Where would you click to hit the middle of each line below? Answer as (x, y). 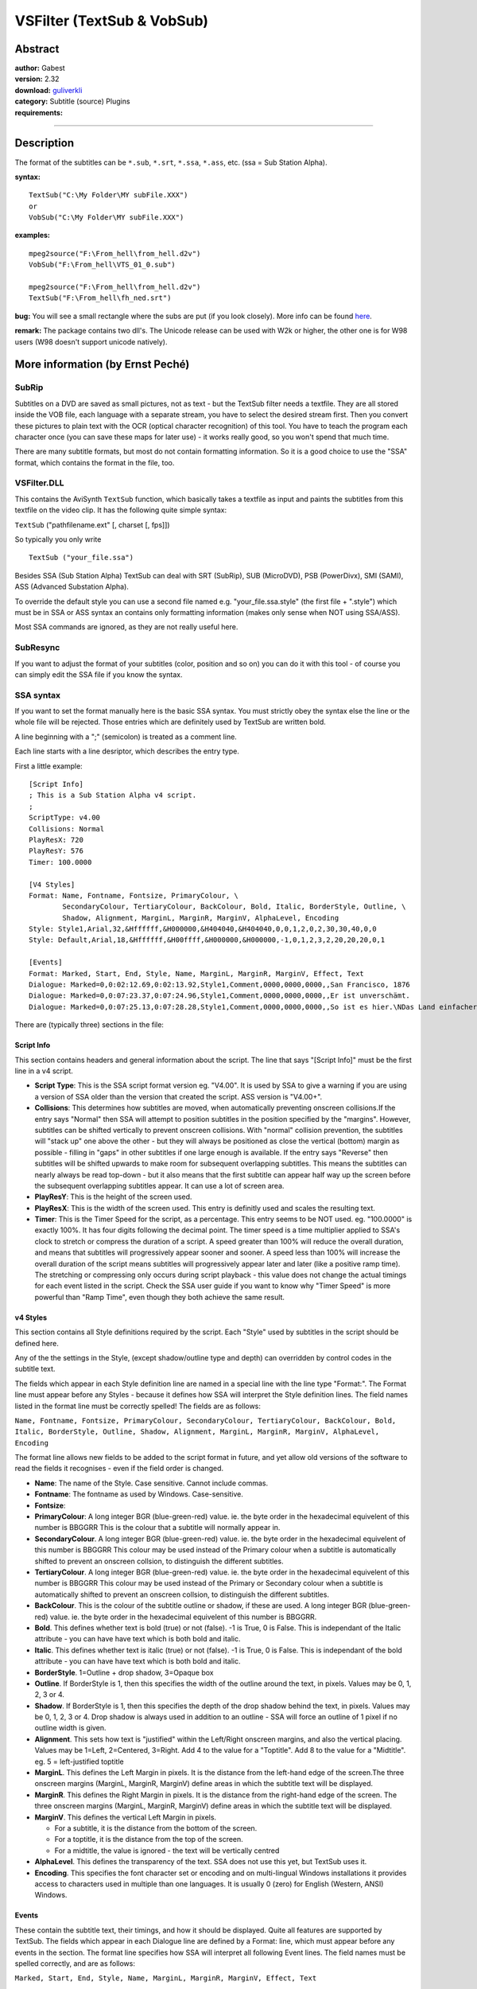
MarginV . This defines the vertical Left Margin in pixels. (126, 1817)
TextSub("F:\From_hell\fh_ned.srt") (100, 298)
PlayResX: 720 (56, 840)
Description (45, 143)
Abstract (37, 49)
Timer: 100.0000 (60, 862)
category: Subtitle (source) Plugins (72, 101)
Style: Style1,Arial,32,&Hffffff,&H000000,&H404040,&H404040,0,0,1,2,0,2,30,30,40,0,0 (203, 929)
